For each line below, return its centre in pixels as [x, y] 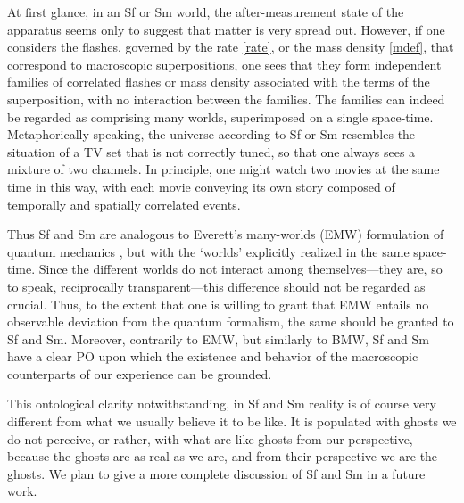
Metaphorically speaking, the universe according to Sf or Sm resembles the [211, 134]
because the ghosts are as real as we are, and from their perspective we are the [223, 456]
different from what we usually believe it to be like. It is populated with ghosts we [232, 421]
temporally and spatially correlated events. [124, 204]
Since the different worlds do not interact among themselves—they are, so [240, 269]
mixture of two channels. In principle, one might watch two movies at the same [224, 169]
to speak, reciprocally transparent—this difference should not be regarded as [216, 286]
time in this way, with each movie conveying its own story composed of [201, 186]
